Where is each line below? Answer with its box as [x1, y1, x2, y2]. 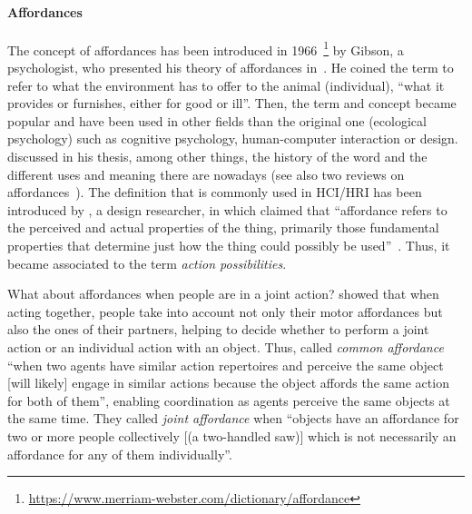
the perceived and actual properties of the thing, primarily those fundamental [7, 218, 439, 237]
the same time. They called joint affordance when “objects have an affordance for [7, 409, 459, 428]
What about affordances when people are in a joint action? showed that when [7, 284, 439, 303]
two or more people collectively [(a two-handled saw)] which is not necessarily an [7, 426, 457, 445]
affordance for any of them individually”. [7, 444, 232, 463]
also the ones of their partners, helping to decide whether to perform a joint [7, 320, 429, 339]
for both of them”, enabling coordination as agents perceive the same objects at [7, 390, 450, 410]
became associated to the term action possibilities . [7, 253, 287, 272]
